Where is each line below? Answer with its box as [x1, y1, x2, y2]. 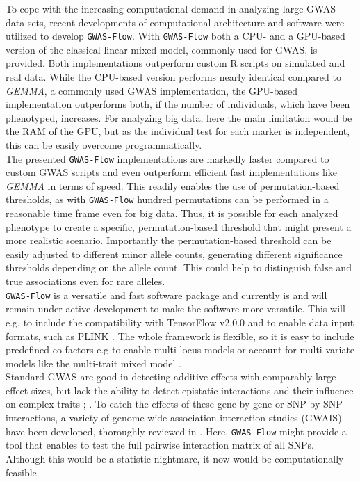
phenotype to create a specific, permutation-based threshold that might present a [6, 219, 352, 234]
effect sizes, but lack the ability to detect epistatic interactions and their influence [6, 383, 354, 397]
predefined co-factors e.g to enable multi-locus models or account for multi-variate [6, 342, 355, 357]
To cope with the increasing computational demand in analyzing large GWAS [6, 1, 336, 15]
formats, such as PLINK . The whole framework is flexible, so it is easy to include [6, 328, 354, 343]
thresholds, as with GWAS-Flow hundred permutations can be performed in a [6, 192, 329, 207]
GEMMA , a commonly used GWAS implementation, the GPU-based [6, 83, 298, 97]
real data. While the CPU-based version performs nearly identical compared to [6, 70, 341, 84]
